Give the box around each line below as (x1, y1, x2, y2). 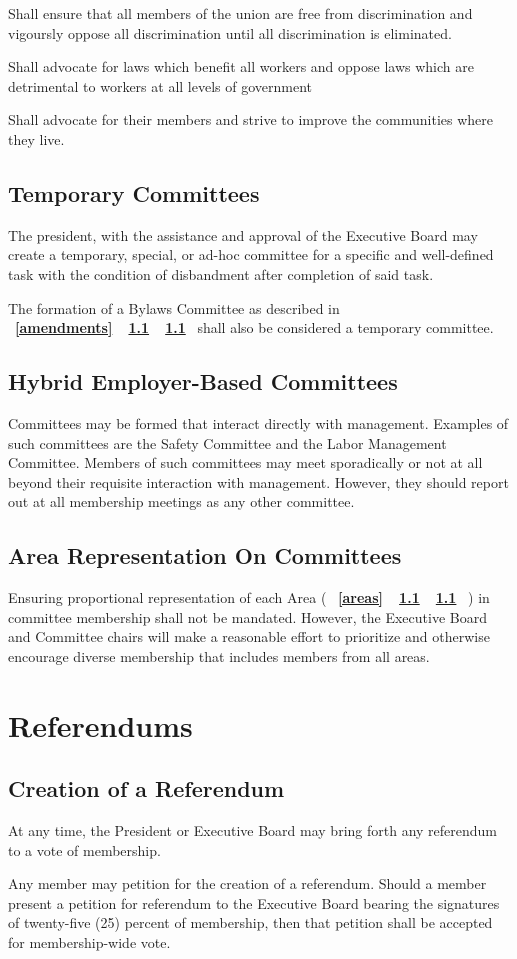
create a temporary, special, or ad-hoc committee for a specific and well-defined (8, 244, 494, 265)
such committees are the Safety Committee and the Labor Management (8, 432, 447, 453)
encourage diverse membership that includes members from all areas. (8, 645, 430, 666)
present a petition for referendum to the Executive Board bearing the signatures (8, 892, 500, 913)
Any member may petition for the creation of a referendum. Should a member (8, 873, 487, 894)
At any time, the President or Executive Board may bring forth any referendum (8, 820, 498, 841)
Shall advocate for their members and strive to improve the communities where (8, 109, 493, 130)
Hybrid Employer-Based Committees (8, 366, 398, 397)
